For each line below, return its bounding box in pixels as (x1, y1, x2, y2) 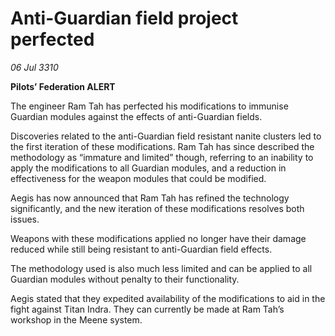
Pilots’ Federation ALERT (10, 80, 116, 92)
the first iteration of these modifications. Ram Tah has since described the (10, 140, 315, 152)
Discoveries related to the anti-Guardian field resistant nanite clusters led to (10, 130, 322, 142)
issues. (10, 213, 40, 225)
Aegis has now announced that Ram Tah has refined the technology (10, 192, 290, 204)
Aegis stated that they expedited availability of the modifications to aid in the (10, 292, 326, 304)
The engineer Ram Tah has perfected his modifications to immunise (10, 100, 289, 112)
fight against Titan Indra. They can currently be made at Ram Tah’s (10, 303, 285, 315)
